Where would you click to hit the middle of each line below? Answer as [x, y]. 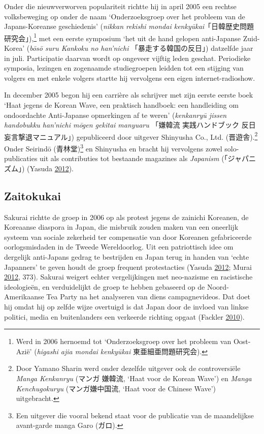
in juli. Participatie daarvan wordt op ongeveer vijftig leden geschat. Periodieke [127, 58]
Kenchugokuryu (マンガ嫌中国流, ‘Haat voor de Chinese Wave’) [116, 388]
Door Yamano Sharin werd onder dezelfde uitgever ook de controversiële [128, 368]
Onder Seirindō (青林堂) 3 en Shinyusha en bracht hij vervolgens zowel [113, 148]
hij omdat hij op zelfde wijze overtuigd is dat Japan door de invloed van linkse [126, 307]
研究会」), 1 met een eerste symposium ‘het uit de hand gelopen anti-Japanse [123, 37]
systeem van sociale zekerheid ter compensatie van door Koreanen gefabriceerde [128, 237]
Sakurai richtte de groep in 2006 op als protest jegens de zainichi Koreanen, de [126, 217]
